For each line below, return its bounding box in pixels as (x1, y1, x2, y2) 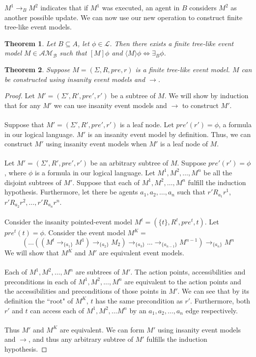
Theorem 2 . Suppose (4, 64, 70, 74)
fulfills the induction (146, 334, 207, 344)
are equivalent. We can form (59, 324, 144, 334)
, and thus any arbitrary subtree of (28, 334, 134, 344)
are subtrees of (75, 267, 119, 277)
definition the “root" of (4, 295, 73, 305)
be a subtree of (111, 90, 156, 101)
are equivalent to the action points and (124, 276, 241, 286)
